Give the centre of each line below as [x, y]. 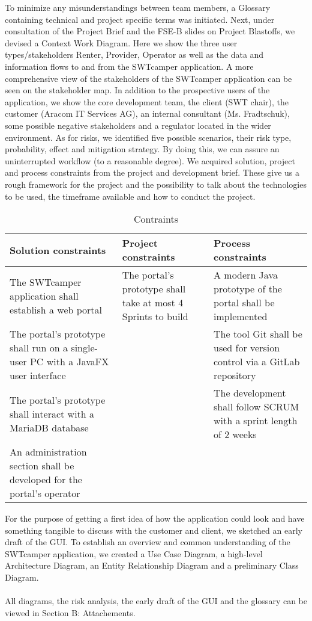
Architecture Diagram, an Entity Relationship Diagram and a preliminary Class [152, 565]
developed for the [46, 480]
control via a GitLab [257, 362]
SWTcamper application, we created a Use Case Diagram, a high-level [134, 553]
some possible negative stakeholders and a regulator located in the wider [138, 125]
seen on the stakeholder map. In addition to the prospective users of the [137, 90]
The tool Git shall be [258, 334]
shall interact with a [52, 413]
